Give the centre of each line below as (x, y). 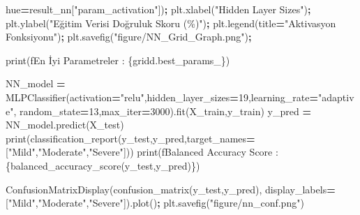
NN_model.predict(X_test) (65, 125)
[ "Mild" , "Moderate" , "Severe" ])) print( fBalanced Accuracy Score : (142, 152)
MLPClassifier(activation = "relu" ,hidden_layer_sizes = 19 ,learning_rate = (162, 97)
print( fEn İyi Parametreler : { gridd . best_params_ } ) (118, 60)
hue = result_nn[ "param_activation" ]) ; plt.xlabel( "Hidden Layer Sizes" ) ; (158, 9)
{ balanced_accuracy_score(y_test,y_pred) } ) (103, 165)
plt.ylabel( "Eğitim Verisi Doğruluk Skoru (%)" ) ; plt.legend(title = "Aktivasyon (171, 23)
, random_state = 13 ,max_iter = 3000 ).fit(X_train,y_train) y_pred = (162, 111)
